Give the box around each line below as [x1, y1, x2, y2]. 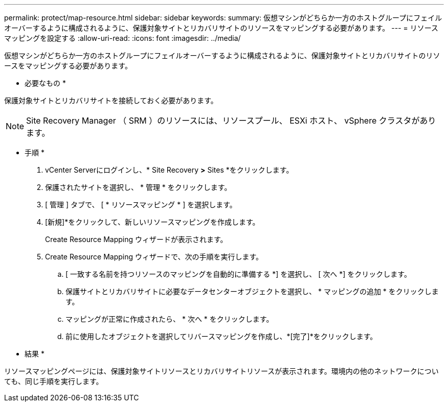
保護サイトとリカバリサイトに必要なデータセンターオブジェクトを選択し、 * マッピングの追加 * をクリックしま [65, 287, 439, 296]
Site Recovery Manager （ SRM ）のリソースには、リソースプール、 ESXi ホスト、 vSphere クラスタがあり [26, 115, 436, 126]
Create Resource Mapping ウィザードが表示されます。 [45, 235, 228, 244]
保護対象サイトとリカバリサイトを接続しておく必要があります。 [4, 96, 218, 105]
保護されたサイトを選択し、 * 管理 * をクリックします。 [45, 183, 232, 192]
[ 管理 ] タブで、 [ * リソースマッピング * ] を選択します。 [45, 200, 237, 209]
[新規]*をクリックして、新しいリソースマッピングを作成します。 [45, 218, 260, 226]
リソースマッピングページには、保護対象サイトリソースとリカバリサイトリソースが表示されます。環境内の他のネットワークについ [4, 367, 439, 375]
